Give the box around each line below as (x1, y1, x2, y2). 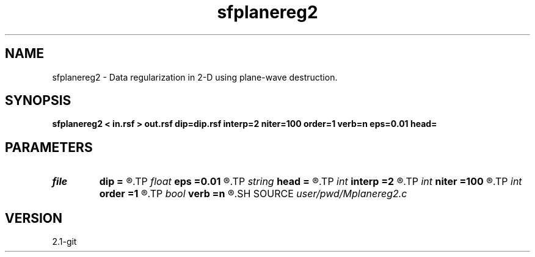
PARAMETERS (5, 139, 93, 155)
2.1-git (52, 236, 77, 247)
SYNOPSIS (5, 93, 71, 109)
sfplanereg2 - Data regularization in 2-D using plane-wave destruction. (52, 71, 338, 82)
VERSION (5, 210, 63, 226)
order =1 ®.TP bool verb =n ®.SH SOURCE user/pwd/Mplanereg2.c (99, 187, 407, 200)
